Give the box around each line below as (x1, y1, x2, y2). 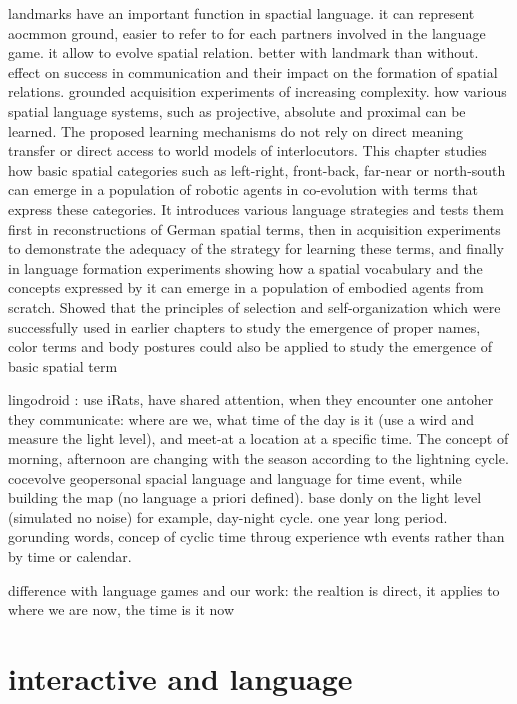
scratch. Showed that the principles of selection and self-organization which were (8, 296, 501, 317)
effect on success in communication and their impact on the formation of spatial (8, 61, 498, 82)
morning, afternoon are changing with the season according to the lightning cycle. (8, 448, 509, 469)
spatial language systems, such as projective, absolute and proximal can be (8, 100, 466, 121)
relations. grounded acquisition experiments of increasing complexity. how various (8, 81, 507, 102)
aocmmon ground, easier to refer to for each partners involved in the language (8, 22, 486, 43)
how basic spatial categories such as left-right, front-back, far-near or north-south (8, 159, 506, 180)
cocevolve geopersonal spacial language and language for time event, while (8, 467, 462, 488)
